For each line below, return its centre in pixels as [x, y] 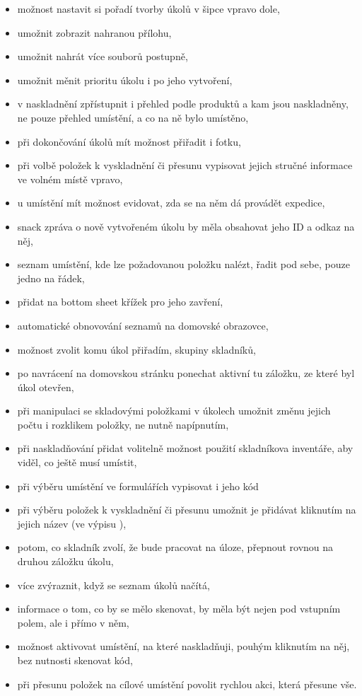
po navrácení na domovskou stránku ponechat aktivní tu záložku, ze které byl [186, 373]
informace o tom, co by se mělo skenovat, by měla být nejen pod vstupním [179, 609]
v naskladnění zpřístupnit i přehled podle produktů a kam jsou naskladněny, [183, 104]
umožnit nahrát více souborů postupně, [103, 56]
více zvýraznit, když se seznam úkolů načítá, [113, 585]
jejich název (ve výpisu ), [72, 523]
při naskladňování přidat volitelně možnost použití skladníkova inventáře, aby [185, 448]
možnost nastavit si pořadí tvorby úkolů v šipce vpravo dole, [148, 8]
